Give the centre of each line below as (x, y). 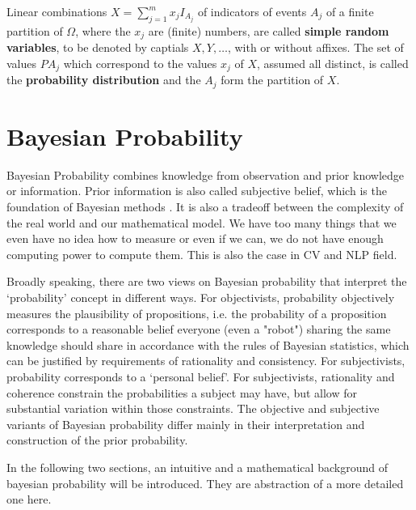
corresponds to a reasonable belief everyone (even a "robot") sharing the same (199, 329)
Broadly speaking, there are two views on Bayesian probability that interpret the (207, 281)
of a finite (350, 11)
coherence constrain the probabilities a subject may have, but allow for (182, 392)
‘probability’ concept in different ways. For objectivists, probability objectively (201, 297)
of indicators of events (252, 11)
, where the (103, 30)
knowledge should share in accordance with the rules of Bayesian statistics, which (208, 344)
